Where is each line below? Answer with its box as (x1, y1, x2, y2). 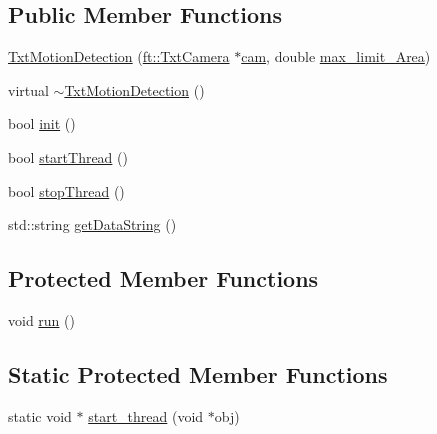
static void (8, 405, 72, 426)
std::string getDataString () (8, 214, 177, 235)
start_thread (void (88, 405, 204, 426)
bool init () (8, 113, 76, 134)
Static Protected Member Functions (8, 358, 388, 389)
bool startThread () (8, 146, 128, 167)
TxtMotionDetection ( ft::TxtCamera (8, 46, 230, 67)
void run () (8, 309, 75, 330)
